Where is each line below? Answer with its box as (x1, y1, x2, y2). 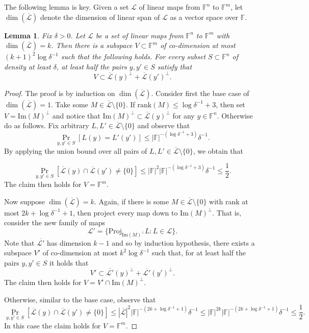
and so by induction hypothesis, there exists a (112, 237, 255, 248)
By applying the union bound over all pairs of (4, 145, 147, 156)
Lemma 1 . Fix (4, 30, 52, 40)
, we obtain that (193, 145, 244, 156)
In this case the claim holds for (4, 320, 101, 330)
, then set (216, 99, 245, 109)
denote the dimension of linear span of (40, 11, 160, 22)
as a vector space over (170, 11, 239, 22)
